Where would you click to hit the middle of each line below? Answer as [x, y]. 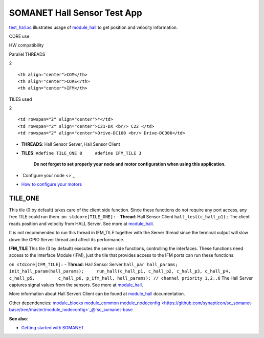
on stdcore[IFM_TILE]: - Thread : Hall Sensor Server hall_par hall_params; [94, 264]
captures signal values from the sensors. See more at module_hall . [76, 285]
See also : [19, 318]
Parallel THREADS [27, 54]
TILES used [21, 99]
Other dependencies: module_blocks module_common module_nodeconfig [85, 303]
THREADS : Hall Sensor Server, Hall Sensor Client [71, 144]
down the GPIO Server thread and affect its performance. [67, 239]
